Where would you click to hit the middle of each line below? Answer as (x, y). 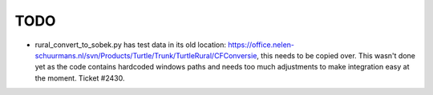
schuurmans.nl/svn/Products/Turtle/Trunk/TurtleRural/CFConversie (146, 55)
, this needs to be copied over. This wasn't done (336, 55)
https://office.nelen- (261, 45)
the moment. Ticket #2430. (80, 78)
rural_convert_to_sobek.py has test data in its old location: (131, 45)
